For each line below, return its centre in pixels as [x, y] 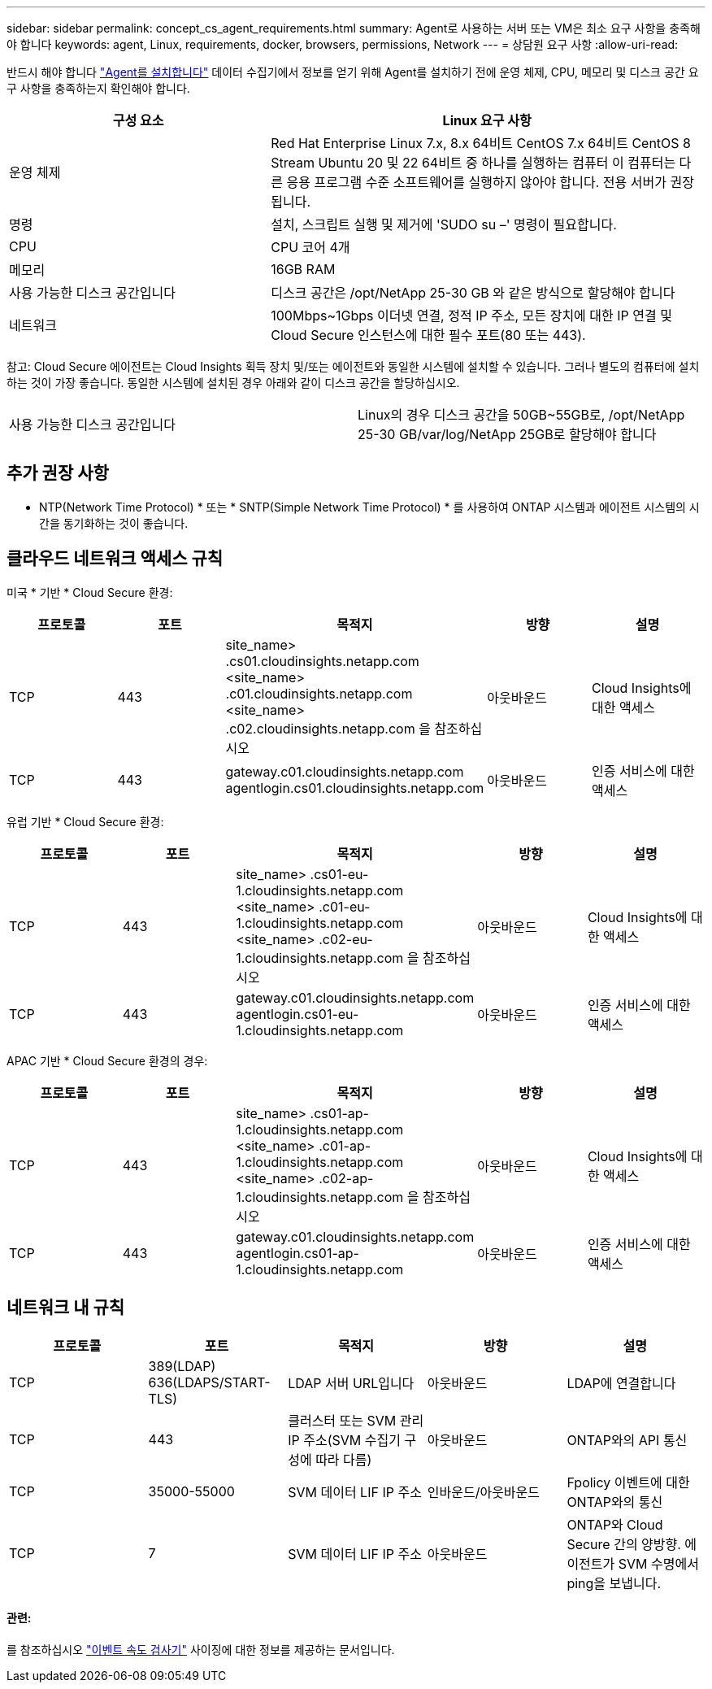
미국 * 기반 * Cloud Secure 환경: [90, 592]
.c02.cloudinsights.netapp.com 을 [328, 728]
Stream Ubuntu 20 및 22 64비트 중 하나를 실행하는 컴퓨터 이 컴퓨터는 [473, 163]
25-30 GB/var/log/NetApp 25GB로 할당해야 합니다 [507, 434]
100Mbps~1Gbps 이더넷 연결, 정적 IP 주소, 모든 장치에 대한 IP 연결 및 [471, 316]
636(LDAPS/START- [209, 1382]
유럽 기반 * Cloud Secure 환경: [85, 821]
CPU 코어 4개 [310, 247]
